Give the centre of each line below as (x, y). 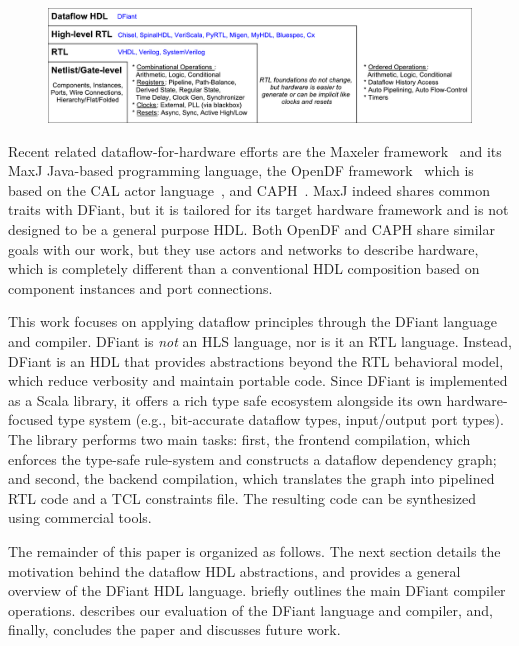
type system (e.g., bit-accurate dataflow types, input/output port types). (280, 419)
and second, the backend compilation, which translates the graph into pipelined (251, 478)
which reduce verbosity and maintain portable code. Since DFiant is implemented (258, 380)
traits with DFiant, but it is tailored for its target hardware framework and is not (258, 209)
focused (31, 419)
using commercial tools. (80, 517)
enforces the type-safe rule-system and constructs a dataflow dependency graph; (252, 458)
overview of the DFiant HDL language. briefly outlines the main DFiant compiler (257, 590)
